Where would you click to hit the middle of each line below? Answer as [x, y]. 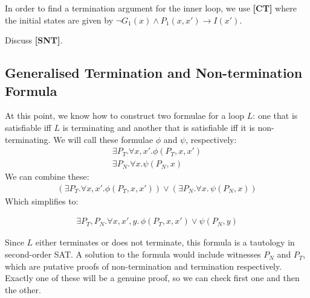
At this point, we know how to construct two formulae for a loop [125, 116]
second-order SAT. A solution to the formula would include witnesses [133, 254]
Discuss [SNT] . [34, 40]
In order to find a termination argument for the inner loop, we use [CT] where [151, 8]
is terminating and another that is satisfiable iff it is [159, 127]
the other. [23, 289]
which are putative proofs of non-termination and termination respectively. [144, 266]
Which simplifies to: [42, 201]
